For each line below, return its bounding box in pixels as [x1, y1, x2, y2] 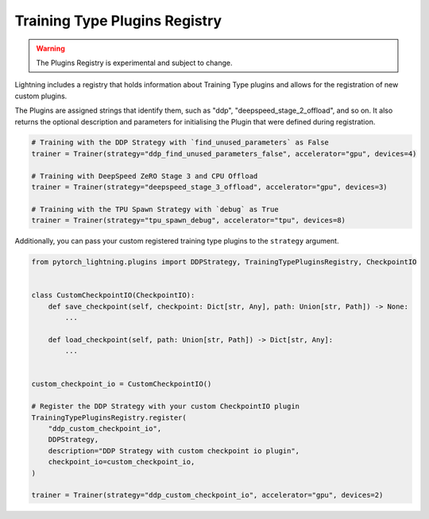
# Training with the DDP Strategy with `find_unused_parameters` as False [31, 138, 330, 147]
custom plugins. [14, 91, 68, 101]
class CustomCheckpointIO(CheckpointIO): [31, 290, 195, 300]
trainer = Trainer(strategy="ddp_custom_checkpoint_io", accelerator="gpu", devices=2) [31, 490, 384, 500]
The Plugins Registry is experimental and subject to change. [36, 58, 234, 67]
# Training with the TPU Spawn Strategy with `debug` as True [31, 205, 279, 213]
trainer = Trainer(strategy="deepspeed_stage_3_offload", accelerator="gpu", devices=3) [31, 183, 388, 192]
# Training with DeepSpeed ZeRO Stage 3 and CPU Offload [31, 171, 258, 180]
